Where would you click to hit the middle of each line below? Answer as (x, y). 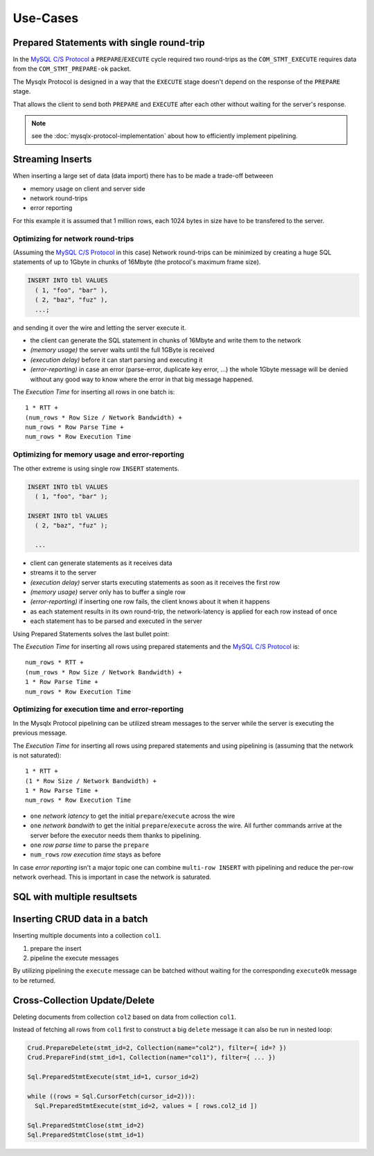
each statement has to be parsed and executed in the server (116, 621)
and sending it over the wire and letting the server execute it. (99, 327)
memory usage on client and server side (88, 189)
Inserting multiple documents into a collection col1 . (87, 936)
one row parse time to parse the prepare (89, 845)
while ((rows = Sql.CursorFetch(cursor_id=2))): (112, 1096)
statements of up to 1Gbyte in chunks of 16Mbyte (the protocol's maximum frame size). (137, 262)
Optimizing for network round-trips (73, 238)
